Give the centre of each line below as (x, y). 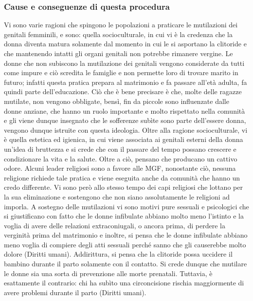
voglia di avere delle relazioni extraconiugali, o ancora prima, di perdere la (115, 225)
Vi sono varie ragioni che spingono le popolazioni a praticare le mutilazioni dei (121, 25)
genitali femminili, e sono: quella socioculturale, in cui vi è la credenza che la (118, 34)
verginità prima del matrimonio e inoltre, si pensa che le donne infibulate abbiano (126, 235)
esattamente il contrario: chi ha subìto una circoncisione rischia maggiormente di (124, 283)
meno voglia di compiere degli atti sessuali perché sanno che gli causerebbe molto (125, 244)
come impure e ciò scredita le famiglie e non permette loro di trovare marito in (121, 72)
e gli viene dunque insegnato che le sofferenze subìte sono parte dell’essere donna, (125, 120)
